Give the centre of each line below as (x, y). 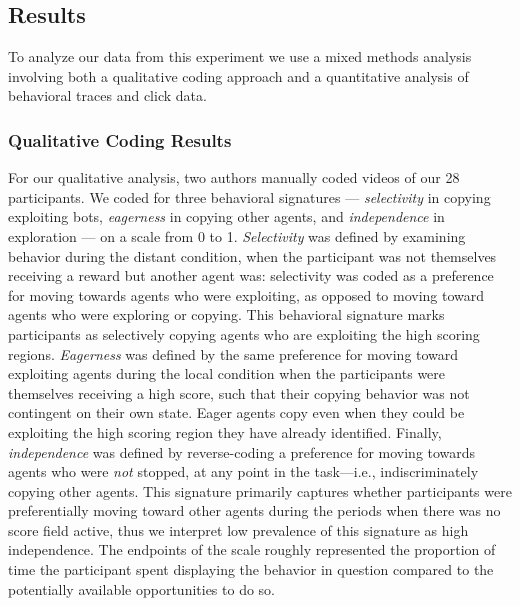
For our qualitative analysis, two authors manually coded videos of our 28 (234, 177)
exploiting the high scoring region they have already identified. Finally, (225, 431)
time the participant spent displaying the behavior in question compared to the (251, 569)
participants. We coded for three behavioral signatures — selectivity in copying (249, 196)
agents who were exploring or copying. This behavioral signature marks (226, 314)
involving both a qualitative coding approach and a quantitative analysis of (238, 75)
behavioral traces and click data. (107, 95)
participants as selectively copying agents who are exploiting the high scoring (244, 333)
